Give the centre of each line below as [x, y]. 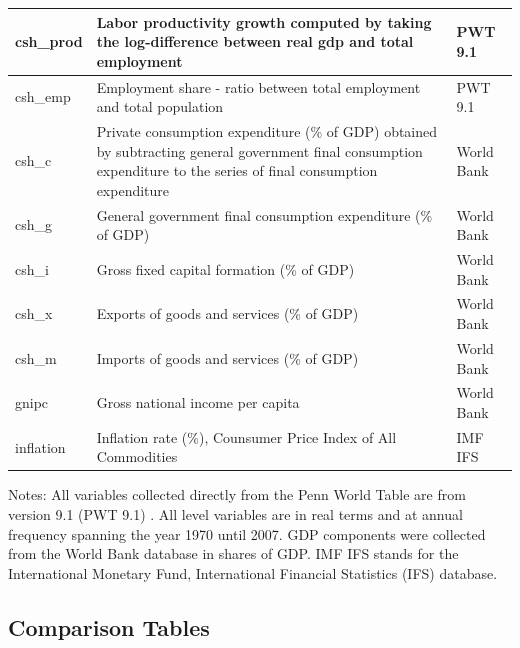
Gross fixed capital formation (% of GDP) [225, 268]
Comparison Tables [109, 626]
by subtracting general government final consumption [259, 150]
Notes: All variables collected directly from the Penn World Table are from [237, 494]
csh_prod [49, 41]
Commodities [137, 456]
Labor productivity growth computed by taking [264, 21]
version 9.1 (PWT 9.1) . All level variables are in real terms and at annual [235, 514]
